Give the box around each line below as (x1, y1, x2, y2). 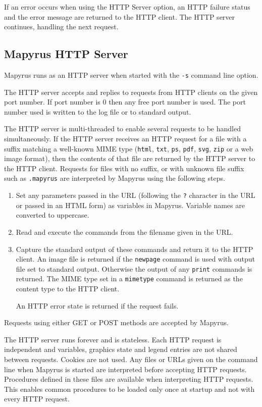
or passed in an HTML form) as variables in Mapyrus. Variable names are (16, 199, 245, 210)
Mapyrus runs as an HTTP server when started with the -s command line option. (4, 69, 258, 80)
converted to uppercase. (16, 210, 89, 220)
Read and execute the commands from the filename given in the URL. (16, 226, 233, 237)
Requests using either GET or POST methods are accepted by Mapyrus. (4, 317, 229, 328)
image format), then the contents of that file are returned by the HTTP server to (4, 153, 255, 164)
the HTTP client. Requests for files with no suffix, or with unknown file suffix (4, 163, 244, 173)
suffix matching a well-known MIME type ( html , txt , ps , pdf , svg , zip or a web (4, 143, 253, 154)
